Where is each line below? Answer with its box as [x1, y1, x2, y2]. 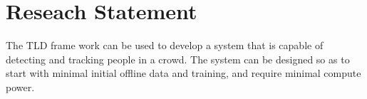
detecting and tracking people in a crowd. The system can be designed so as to [6, 51, 350, 66]
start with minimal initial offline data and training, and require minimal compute [6, 66, 361, 80]
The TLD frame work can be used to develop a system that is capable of [6, 38, 324, 53]
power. [6, 79, 35, 94]
